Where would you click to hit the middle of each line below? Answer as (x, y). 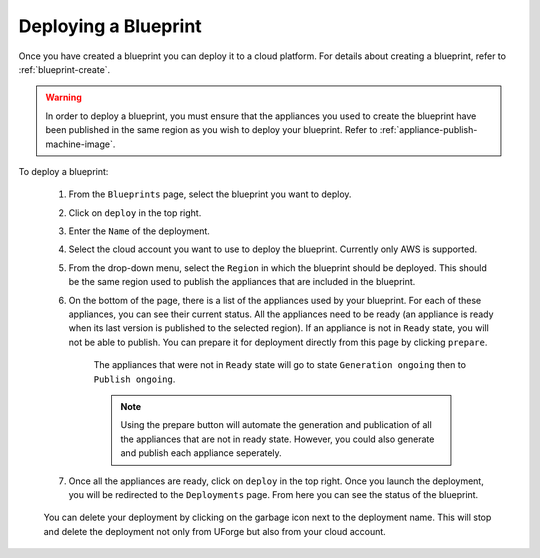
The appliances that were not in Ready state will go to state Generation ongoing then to (280, 365)
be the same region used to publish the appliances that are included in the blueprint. (242, 282)
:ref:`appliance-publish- (428, 130)
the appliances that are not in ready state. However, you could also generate (277, 439)
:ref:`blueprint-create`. (64, 69)
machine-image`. (80, 144)
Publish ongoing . (134, 379)
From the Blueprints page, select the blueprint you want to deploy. (210, 194)
